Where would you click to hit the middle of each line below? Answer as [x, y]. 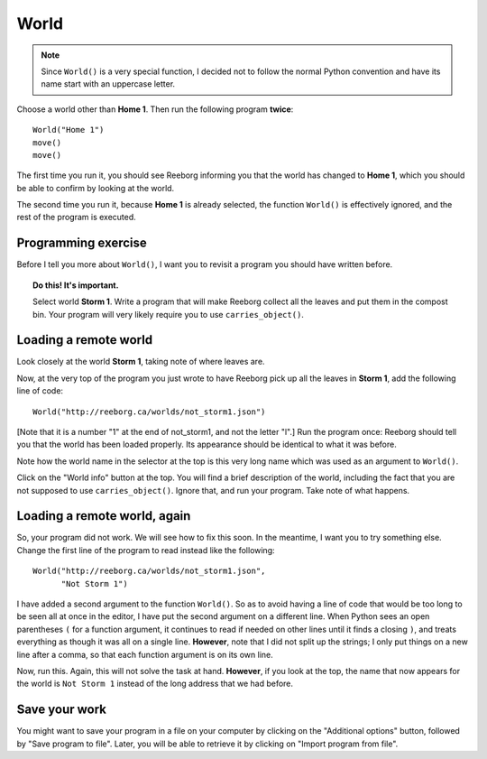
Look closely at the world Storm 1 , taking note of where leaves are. [141, 362]
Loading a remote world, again [104, 516]
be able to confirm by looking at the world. [96, 188]
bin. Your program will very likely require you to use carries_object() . [168, 314]
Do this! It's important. [76, 285]
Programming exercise [82, 243]
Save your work [62, 710]
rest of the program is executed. [77, 218]
